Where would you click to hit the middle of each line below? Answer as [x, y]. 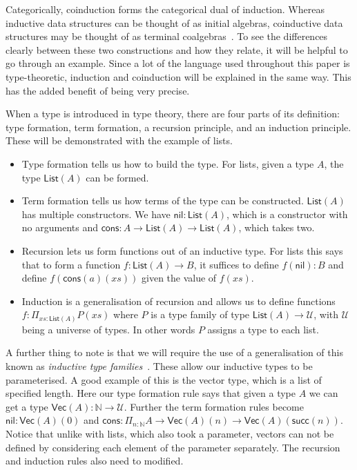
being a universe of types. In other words [108, 329]
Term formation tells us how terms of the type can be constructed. [163, 200]
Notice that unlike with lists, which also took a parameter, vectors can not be [170, 433]
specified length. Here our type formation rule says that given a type [151, 393]
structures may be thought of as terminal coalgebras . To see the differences [167, 36]
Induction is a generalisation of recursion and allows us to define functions [178, 301]
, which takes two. [277, 227]
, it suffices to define [236, 264]
